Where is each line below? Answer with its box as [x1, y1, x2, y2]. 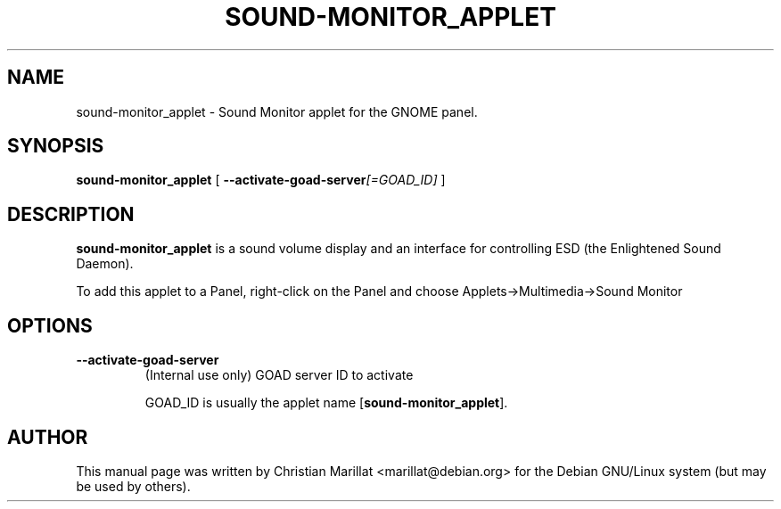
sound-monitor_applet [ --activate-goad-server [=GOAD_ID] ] [76, 172, 446, 188]
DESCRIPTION [7, 202, 135, 226]
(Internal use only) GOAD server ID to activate [144, 367, 414, 383]
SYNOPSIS [7, 135, 104, 158]
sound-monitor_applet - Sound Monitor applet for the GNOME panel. [76, 103, 478, 119]
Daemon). [76, 256, 134, 272]
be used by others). [76, 478, 191, 494]
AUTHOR [7, 425, 88, 448]
